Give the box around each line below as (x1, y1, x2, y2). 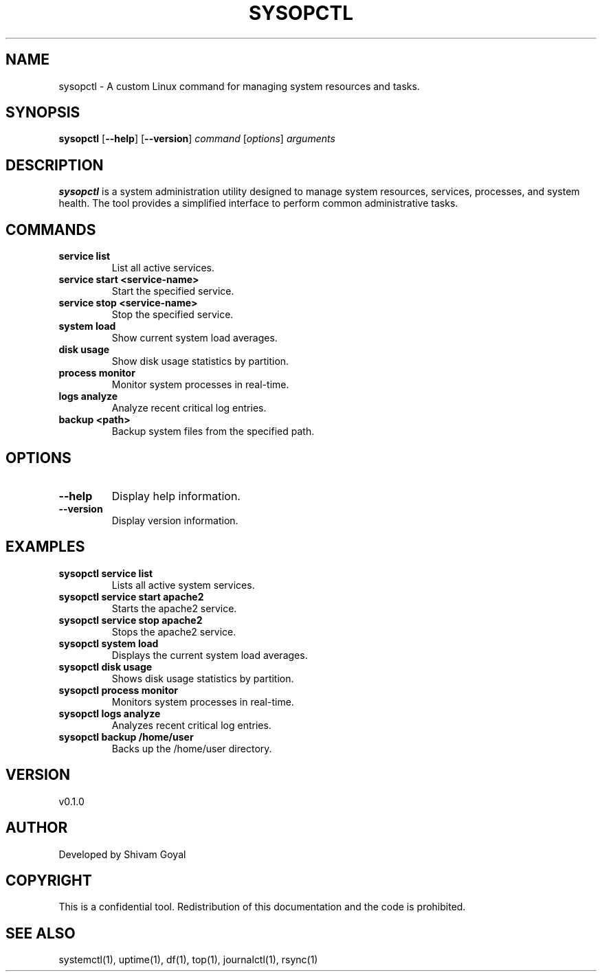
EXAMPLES (5, 538, 85, 556)
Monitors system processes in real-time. (111, 695, 294, 708)
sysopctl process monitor (58, 684, 178, 696)
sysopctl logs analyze (58, 707, 161, 719)
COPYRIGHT (5, 871, 92, 889)
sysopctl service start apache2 (58, 590, 204, 603)
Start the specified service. (111, 285, 234, 297)
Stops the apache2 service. (111, 625, 236, 638)
